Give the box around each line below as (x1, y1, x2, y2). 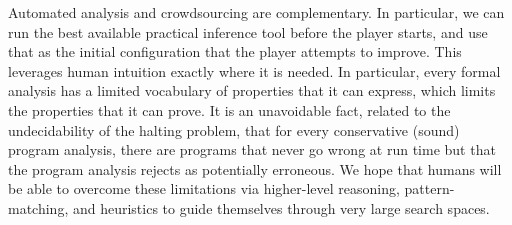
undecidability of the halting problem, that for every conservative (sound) (8, 119, 460, 140)
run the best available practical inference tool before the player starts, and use (8, 21, 488, 42)
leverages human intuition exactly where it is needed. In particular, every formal (8, 60, 501, 81)
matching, (8, 197, 69, 218)
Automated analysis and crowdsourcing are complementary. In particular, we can (8, 2, 505, 22)
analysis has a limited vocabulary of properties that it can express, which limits (8, 80, 496, 101)
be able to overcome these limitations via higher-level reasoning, (8, 178, 400, 199)
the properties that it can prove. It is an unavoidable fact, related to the (8, 99, 451, 120)
